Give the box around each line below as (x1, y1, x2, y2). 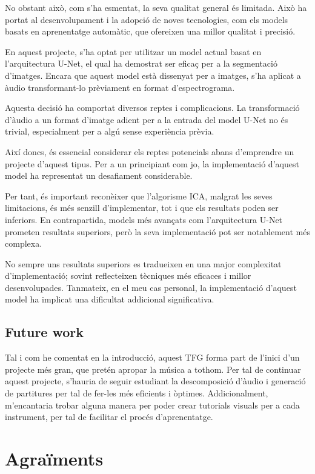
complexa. (5, 237, 42, 250)
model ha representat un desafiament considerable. (5, 169, 193, 182)
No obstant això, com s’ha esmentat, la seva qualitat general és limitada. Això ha (5, 1, 307, 13)
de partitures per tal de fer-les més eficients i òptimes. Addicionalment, (5, 387, 268, 399)
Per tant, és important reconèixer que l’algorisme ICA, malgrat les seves (5, 189, 273, 202)
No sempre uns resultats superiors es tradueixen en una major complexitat (5, 257, 282, 270)
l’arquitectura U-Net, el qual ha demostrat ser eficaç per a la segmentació (5, 57, 277, 70)
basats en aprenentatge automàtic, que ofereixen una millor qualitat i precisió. (5, 25, 296, 38)
